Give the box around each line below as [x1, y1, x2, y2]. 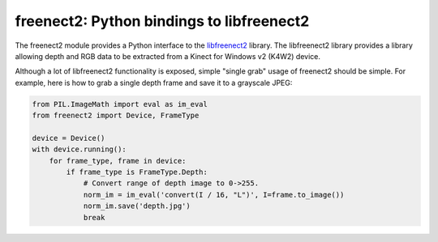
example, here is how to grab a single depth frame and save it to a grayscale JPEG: [15, 78, 293, 87]
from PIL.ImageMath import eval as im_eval [32, 100, 208, 108]
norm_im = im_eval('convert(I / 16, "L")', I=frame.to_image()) [83, 190, 345, 199]
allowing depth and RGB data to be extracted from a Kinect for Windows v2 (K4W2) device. [15, 51, 320, 61]
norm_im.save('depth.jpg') [83, 202, 191, 210]
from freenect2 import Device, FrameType [32, 111, 200, 121]
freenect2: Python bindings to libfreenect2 [15, 12, 310, 30]
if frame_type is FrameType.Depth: [66, 168, 208, 177]
